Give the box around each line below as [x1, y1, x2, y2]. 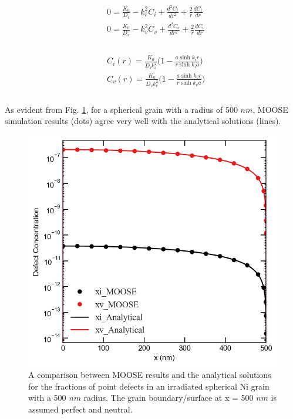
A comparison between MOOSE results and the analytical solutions [28, 368, 271, 381]
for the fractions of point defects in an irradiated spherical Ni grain [28, 380, 270, 392]
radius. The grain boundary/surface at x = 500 [83, 391, 254, 404]
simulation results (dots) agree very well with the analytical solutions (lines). [5, 115, 281, 127]
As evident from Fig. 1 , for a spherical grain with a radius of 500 [5, 103, 238, 115]
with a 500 [28, 391, 66, 404]
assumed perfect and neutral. [28, 403, 133, 415]
